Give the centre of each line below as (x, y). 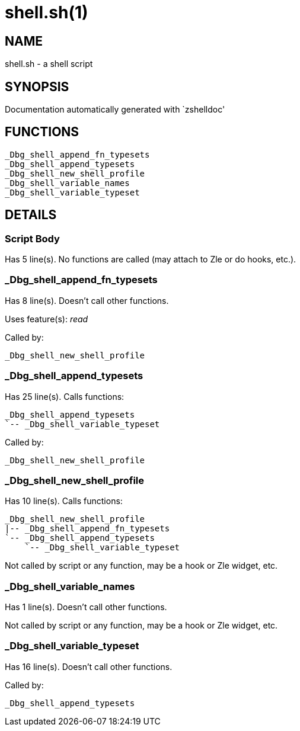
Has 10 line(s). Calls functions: (64, 501)
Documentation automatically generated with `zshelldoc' (115, 110)
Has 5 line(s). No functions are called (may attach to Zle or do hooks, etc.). (151, 259)
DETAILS (31, 215)
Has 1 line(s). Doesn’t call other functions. (86, 607)
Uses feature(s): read (47, 319)
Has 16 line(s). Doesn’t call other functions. (89, 666)
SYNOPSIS (37, 86)
